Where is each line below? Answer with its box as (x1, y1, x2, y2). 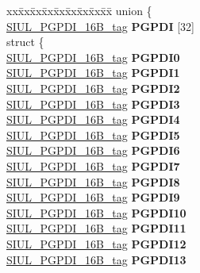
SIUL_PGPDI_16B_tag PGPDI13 (6, 251, 187, 267)
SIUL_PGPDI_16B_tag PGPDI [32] (6, 17, 195, 34)
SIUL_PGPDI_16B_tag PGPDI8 (6, 173, 180, 190)
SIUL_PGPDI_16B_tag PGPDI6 (6, 142, 180, 159)
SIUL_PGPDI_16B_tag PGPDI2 (6, 79, 180, 96)
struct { (6, 33, 44, 50)
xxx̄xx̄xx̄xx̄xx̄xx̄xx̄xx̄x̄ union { (6, 2, 152, 18)
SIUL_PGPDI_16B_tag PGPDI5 (6, 126, 180, 143)
